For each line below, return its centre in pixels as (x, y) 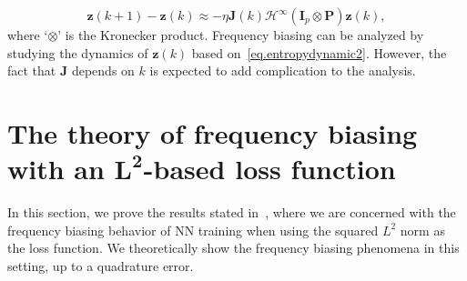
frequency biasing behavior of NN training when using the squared (193, 230)
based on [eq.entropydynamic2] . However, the (319, 52)
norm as (422, 230)
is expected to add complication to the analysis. (283, 70)
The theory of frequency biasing (213, 132)
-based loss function (269, 169)
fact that (32, 70)
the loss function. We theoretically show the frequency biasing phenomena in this (233, 248)
